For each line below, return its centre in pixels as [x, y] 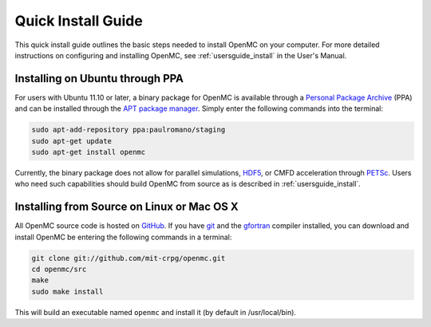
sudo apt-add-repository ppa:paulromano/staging [129, 130]
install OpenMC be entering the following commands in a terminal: [123, 237]
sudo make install [67, 292]
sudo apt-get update [71, 141]
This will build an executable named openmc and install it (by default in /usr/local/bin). [156, 312]
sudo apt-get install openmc [89, 152]
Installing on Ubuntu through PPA [99, 79]
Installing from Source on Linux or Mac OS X [127, 207]
